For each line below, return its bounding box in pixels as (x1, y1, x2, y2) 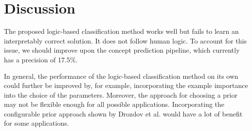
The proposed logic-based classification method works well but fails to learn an (4, 26, 239, 36)
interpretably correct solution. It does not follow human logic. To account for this (4, 35, 247, 45)
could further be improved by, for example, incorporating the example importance (4, 80, 248, 90)
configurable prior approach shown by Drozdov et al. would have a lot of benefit (4, 108, 243, 118)
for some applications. (4, 118, 69, 128)
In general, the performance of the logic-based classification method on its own (4, 71, 238, 81)
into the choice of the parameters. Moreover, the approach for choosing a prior (4, 89, 237, 100)
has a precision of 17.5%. (4, 54, 78, 64)
